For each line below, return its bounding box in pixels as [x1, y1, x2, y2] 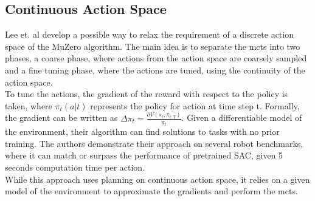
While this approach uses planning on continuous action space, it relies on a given [5, 172, 310, 185]
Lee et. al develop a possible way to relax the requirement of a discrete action [5, 28, 294, 41]
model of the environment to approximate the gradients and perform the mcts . [5, 185, 298, 197]
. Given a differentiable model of [181, 111, 302, 124]
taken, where [5, 99, 52, 112]
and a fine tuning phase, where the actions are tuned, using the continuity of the [5, 63, 305, 76]
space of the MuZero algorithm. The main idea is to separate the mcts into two [5, 39, 300, 52]
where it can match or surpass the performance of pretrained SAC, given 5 [5, 149, 283, 162]
